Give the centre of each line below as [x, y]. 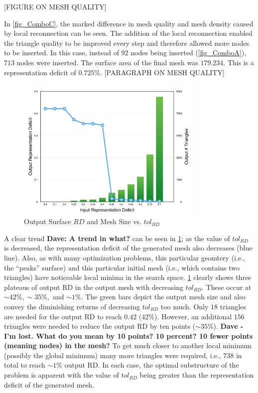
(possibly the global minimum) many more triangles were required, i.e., [113, 355]
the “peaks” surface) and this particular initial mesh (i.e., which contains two [122, 267]
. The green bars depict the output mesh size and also [163, 297]
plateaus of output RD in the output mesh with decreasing [94, 287]
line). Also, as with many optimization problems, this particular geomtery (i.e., [125, 257]
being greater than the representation [197, 375]
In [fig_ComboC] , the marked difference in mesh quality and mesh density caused [129, 23]
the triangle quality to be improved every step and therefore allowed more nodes [127, 43]
